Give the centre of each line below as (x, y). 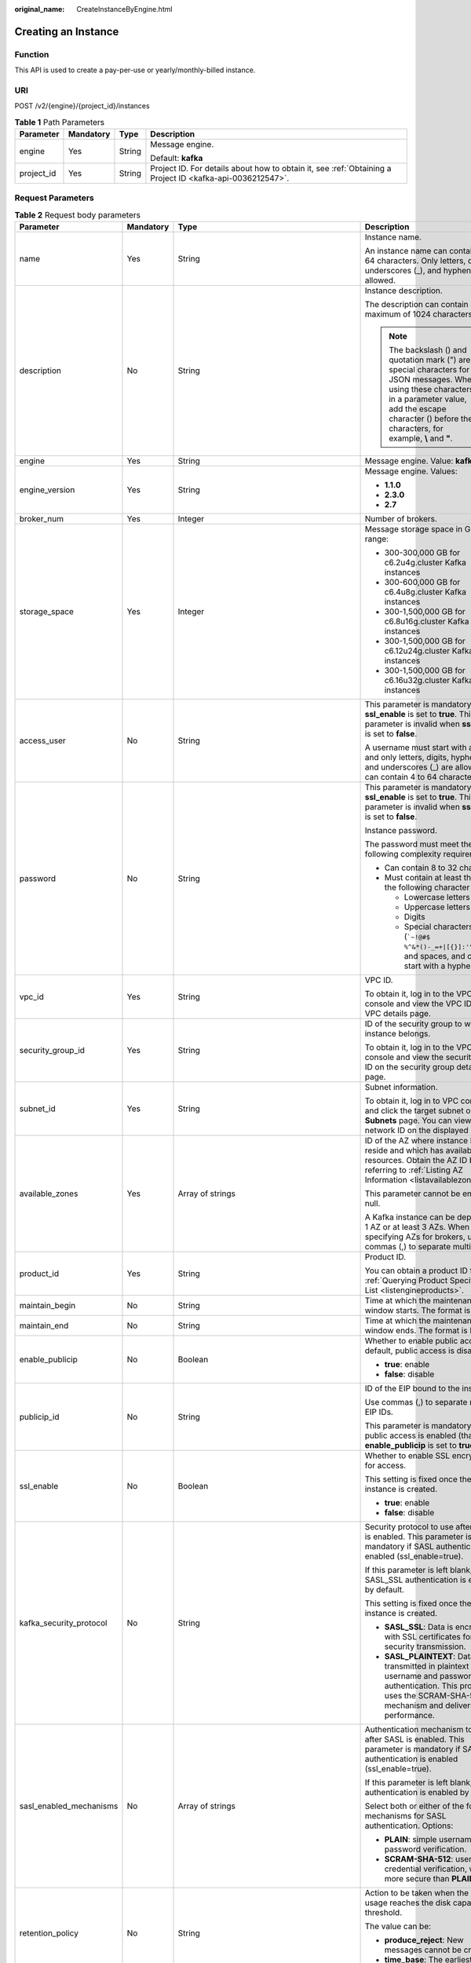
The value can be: (398, 1926)
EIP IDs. (379, 1412)
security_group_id (52, 1051)
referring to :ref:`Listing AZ (414, 1170)
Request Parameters (54, 198)
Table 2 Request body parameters (78, 215)
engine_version (47, 490)
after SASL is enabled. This (414, 1739)
